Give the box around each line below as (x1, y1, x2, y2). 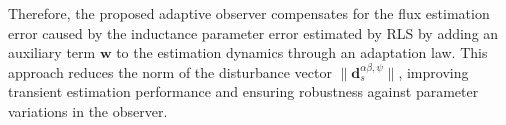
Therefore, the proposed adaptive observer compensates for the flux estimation (8, 3, 490, 23)
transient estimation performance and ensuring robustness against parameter (8, 81, 479, 102)
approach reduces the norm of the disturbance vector (8, 61, 332, 82)
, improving (398, 61, 469, 82)
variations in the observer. (8, 100, 168, 121)
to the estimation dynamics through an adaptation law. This (116, 42, 488, 63)
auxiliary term (8, 42, 96, 63)
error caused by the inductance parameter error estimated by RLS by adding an (8, 22, 499, 43)
